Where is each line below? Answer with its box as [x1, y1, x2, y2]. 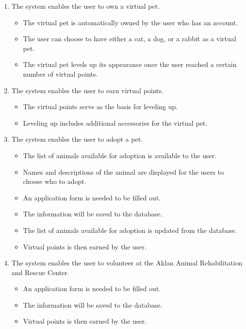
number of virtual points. [23, 68, 98, 79]
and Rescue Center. [11, 267, 69, 277]
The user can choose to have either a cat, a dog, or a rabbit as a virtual [23, 33, 236, 44]
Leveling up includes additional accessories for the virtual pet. [23, 117, 208, 128]
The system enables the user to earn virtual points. [11, 85, 164, 95]
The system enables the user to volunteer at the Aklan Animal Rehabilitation [11, 258, 243, 268]
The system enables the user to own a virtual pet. [11, 1, 160, 11]
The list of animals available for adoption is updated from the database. [23, 225, 237, 235]
